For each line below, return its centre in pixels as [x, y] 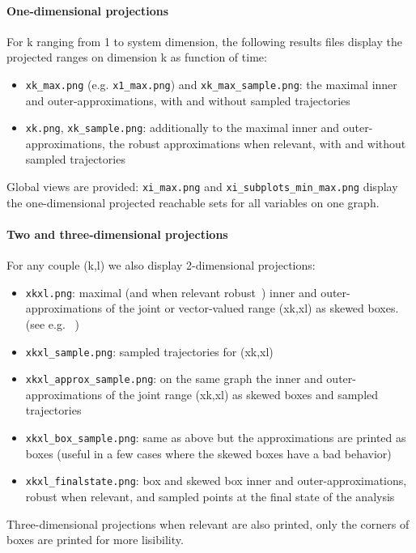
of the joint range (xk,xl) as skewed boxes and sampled [242, 394]
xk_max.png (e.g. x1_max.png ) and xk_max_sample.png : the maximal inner [211, 84]
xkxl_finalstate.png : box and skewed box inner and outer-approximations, [216, 481]
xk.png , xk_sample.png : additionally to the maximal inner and [183, 128]
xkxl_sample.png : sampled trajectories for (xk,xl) [149, 351]
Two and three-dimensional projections [117, 234]
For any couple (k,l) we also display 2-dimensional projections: [161, 265]
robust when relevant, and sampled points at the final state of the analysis [210, 496]
